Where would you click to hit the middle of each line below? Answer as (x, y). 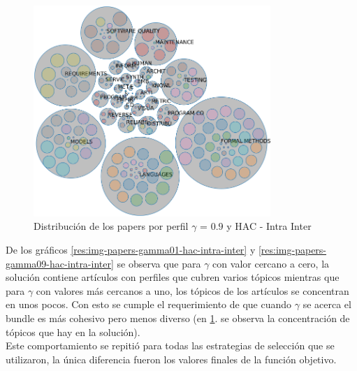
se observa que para (159, 263)
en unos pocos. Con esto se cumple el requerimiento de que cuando (149, 304)
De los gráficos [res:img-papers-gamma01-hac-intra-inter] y (131, 249)
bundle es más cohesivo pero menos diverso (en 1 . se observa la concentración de (178, 318)
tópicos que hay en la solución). (73, 332)
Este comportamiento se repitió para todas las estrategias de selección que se (170, 345)
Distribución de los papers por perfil (111, 226)
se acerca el (327, 304)
